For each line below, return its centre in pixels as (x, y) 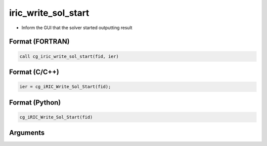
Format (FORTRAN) (39, 42)
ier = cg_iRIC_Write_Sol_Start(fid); (65, 87)
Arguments (27, 133)
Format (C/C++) (34, 72)
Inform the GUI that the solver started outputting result (77, 28)
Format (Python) (35, 102)
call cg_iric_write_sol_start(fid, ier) (69, 56)
